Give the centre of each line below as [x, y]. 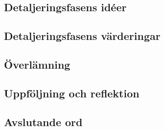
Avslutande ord [43, 121]
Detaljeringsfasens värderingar [82, 36]
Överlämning [37, 64]
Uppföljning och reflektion [72, 93]
